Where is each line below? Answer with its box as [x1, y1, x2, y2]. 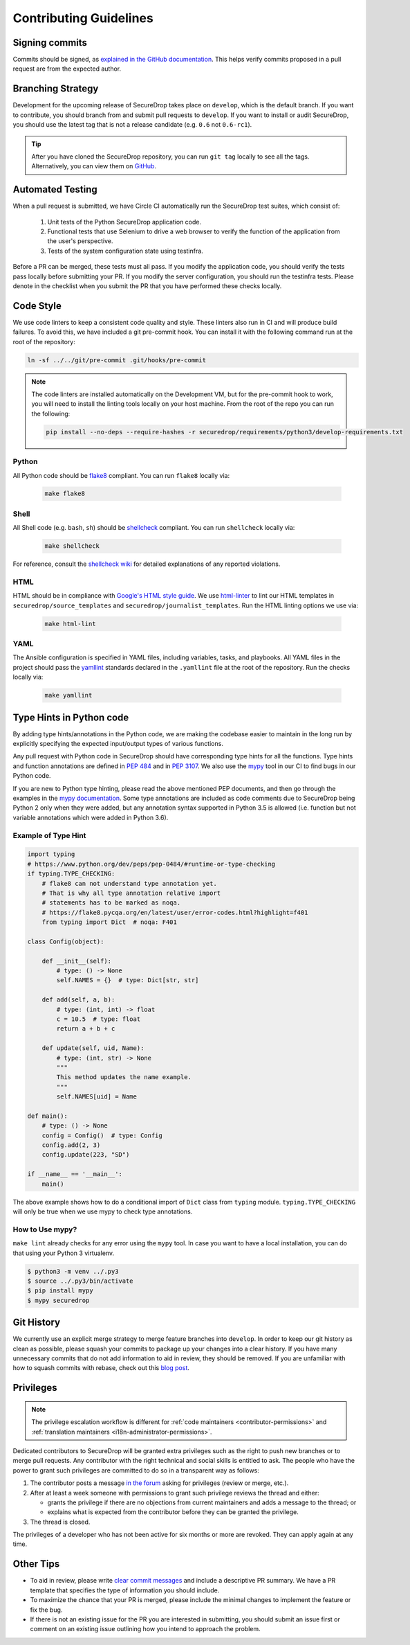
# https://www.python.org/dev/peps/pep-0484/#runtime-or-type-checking [27, 860, 276, 868]
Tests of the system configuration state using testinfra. [47, 247, 203, 255]
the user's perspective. [47, 237, 113, 245]
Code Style [12, 300, 62, 312]
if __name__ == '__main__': [27, 1171, 122, 1178]
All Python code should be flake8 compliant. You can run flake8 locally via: [12, 471, 230, 479]
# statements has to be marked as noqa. [41, 899, 181, 907]
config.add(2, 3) [41, 1141, 101, 1149]
